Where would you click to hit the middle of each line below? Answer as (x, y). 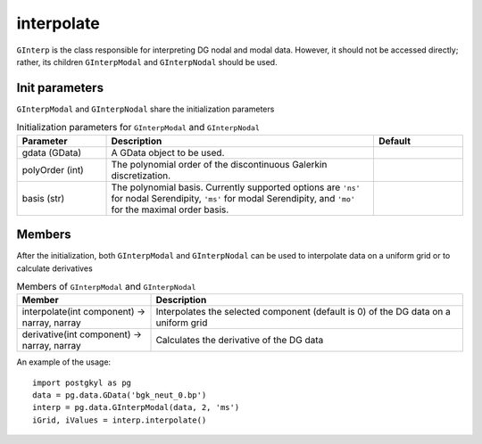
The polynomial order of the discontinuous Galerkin (219, 164)
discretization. (141, 176)
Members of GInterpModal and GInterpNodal (106, 287)
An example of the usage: (64, 362)
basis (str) (43, 198)
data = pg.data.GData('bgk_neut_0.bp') (120, 395)
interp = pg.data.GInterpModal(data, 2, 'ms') (136, 407)
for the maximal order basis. (170, 210)
